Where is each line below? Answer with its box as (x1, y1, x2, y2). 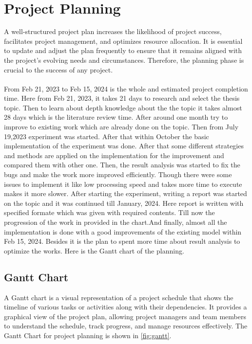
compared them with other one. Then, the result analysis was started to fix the (4, 160, 240, 170)
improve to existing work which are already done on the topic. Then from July (4, 122, 239, 132)
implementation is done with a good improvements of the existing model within (4, 226, 242, 236)
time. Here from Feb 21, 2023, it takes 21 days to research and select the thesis (4, 93, 240, 103)
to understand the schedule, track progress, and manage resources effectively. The (4, 321, 248, 331)
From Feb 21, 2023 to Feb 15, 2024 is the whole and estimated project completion (4, 83, 248, 93)
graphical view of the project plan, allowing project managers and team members (4, 311, 246, 321)
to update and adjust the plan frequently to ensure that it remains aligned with (4, 45, 242, 55)
